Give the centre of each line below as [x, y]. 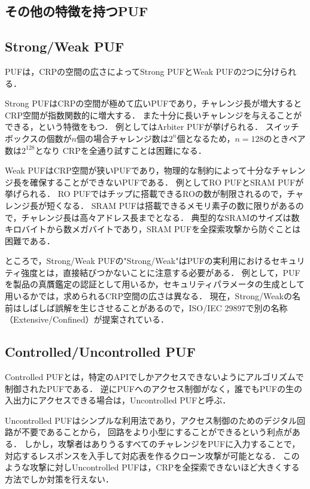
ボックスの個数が [38, 138]
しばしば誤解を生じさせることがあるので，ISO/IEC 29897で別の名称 [154, 307]
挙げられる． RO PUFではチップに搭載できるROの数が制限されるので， [146, 194]
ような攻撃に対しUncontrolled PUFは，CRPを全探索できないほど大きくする [152, 467]
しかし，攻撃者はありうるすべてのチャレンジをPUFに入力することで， [162, 444]
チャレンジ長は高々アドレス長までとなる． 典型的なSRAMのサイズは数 [160, 217]
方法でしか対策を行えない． [59, 479]
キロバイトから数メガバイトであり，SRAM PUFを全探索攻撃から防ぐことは [153, 229]
